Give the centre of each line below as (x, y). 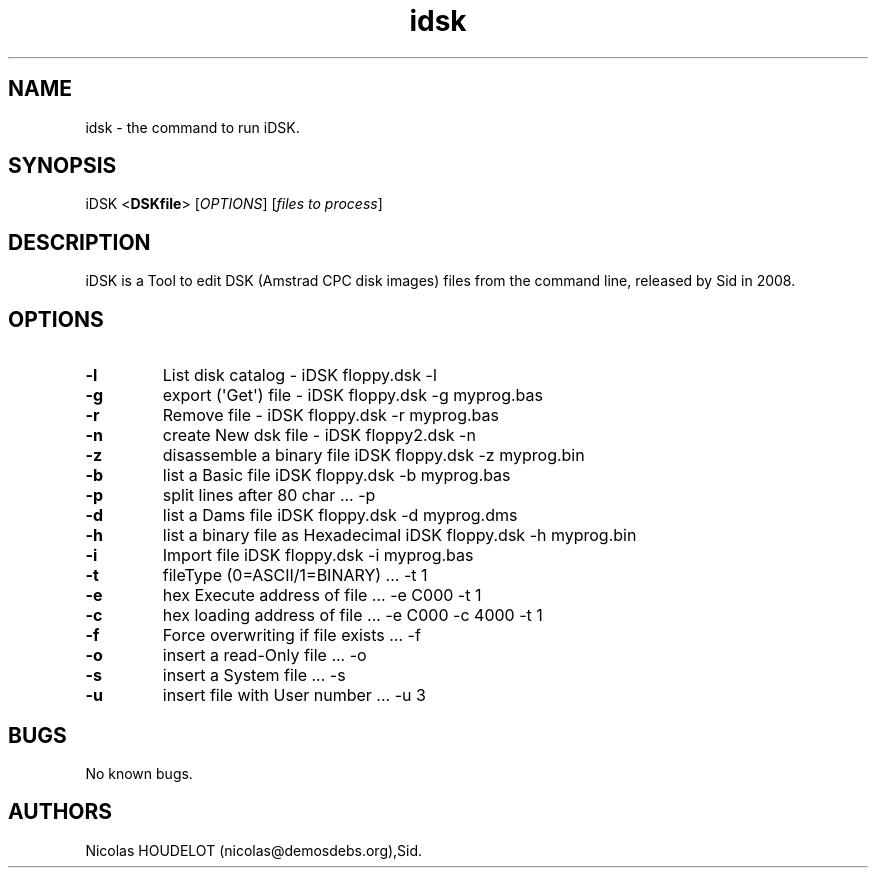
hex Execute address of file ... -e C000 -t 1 (322, 595)
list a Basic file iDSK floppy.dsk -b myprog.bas (336, 475)
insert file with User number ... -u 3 (294, 695)
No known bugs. (139, 773)
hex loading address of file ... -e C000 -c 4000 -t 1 (352, 615)
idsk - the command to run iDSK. (192, 127)
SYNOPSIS (62, 166)
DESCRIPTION (79, 242)
